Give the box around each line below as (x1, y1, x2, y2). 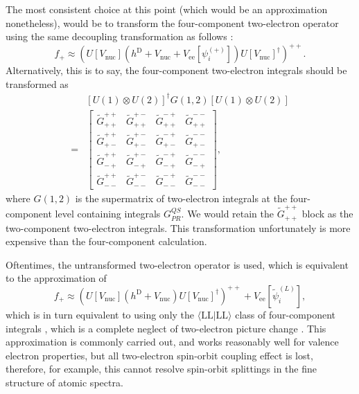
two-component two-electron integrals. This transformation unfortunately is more (6, 220, 351, 235)
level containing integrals (55, 206, 161, 221)
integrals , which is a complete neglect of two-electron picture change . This (6, 321, 326, 335)
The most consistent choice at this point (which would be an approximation (6, 2, 328, 16)
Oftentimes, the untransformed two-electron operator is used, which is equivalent (6, 257, 349, 271)
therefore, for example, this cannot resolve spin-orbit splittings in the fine (6, 361, 317, 376)
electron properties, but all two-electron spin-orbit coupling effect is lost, (6, 348, 313, 362)
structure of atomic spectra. (6, 375, 123, 389)
